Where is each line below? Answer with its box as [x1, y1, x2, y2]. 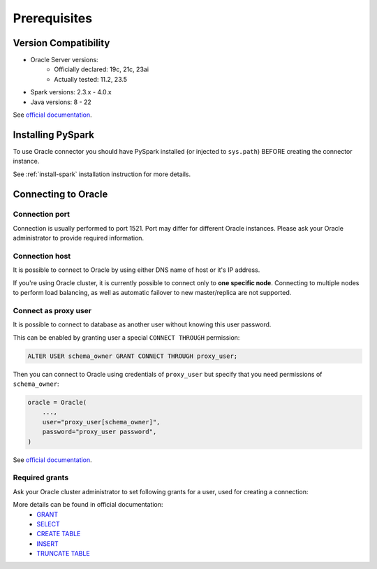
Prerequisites [13, 10, 93, 26]
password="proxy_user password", [42, 428, 157, 436]
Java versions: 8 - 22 [30, 98, 92, 106]
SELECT [36, 519, 60, 528]
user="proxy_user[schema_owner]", [42, 418, 161, 426]
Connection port [13, 210, 70, 219]
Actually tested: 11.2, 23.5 [54, 75, 128, 83]
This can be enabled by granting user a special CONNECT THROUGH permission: [13, 333, 240, 342]
